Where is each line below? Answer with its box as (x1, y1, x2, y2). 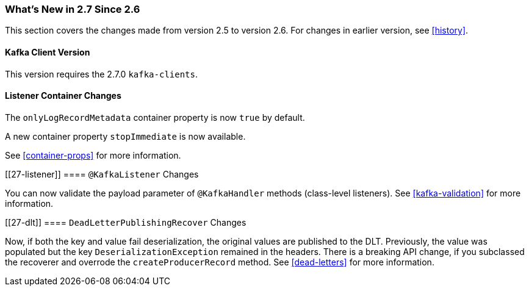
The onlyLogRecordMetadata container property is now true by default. (5, 112, 305, 123)
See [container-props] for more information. (5, 149, 181, 160)
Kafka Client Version (5, 46, 90, 57)
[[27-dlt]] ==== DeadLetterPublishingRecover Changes (5, 217, 247, 228)
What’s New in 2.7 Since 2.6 (5, 3, 140, 15)
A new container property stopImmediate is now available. (5, 131, 246, 142)
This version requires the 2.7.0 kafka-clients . (5, 68, 198, 79)
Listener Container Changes (5, 90, 121, 101)
